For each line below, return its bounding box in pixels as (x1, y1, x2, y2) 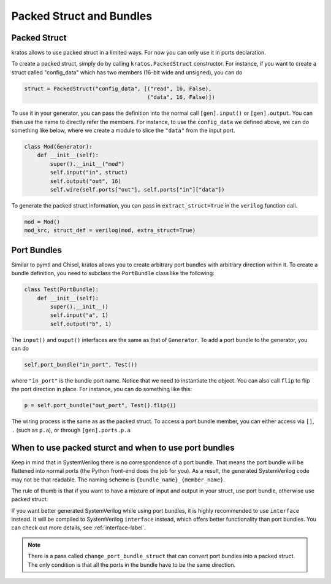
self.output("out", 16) (50, 177, 122, 184)
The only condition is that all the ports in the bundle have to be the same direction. (28, 561, 236, 568)
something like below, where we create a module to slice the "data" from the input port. (11, 127, 235, 134)
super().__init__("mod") (50, 160, 125, 167)
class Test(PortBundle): (24, 286, 99, 293)
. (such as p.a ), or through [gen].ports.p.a (11, 426, 131, 434)
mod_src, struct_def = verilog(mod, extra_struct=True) (24, 227, 196, 234)
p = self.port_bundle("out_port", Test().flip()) (24, 402, 177, 409)
